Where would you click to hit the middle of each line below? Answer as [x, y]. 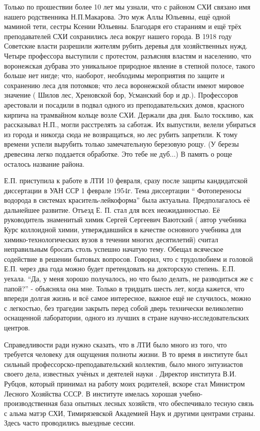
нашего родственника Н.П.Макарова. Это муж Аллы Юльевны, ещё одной [117, 16]
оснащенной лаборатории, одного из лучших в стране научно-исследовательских [127, 318]
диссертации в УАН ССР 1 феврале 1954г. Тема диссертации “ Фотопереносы [123, 190]
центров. [17, 327]
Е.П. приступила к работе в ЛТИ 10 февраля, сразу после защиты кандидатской [126, 180]
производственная [31, 403]
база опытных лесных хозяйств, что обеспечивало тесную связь [157, 403]
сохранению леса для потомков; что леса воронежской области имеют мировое [124, 85]
